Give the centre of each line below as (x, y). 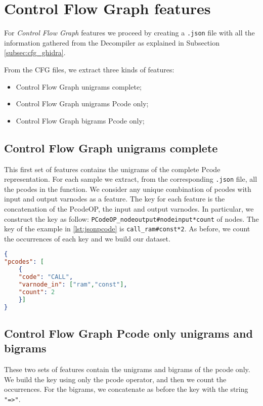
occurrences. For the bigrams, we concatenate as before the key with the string (126, 389)
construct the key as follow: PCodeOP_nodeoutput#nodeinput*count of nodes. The (131, 218)
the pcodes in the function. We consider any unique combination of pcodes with (128, 189)
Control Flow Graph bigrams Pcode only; (80, 120)
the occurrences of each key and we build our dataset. (87, 238)
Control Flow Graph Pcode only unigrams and (128, 333)
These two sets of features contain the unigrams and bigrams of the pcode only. (127, 369)
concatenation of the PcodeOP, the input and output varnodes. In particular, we (129, 208)
